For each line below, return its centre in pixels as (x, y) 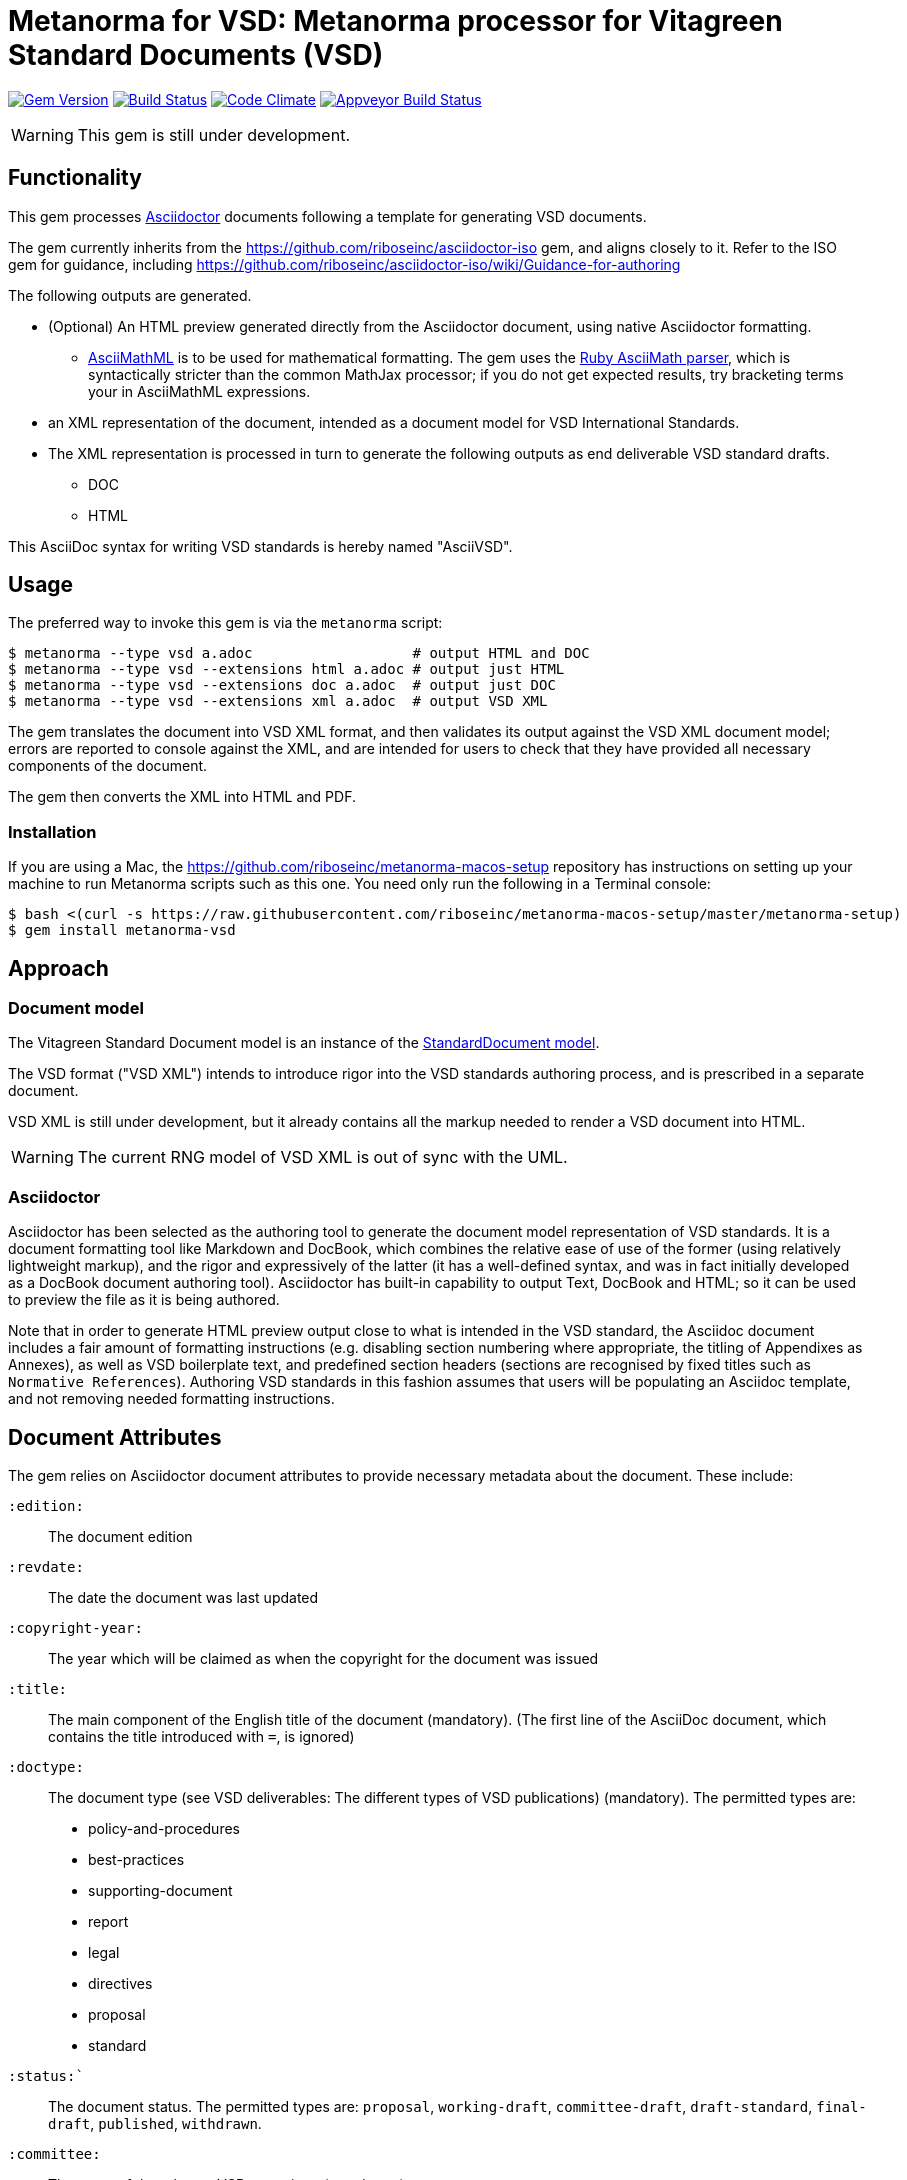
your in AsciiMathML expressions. (199, 391)
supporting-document (160, 1890)
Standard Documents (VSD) (196, 55)
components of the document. (108, 766)
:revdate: (46, 1567)
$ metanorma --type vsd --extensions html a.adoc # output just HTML (286, 669)
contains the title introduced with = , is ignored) (201, 1736)
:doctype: (46, 1767)
